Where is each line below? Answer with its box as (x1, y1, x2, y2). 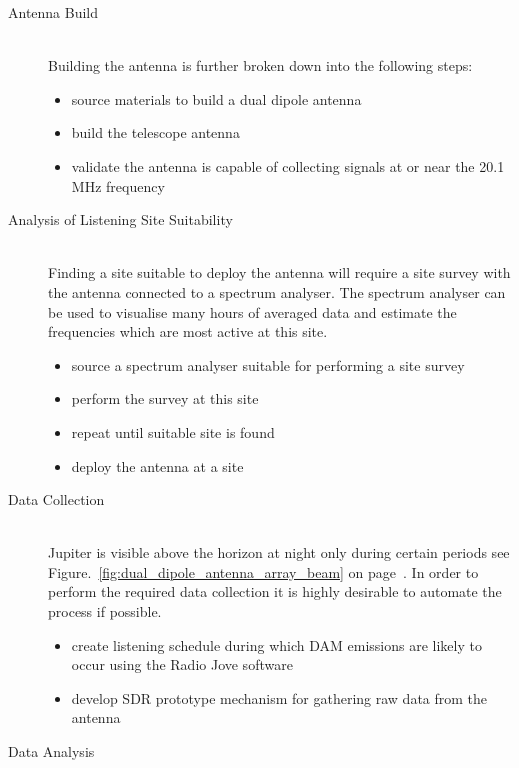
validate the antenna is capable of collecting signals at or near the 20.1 (71, 155, 505, 176)
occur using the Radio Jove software (71, 654, 293, 675)
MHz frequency (71, 175, 165, 196)
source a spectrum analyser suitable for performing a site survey (71, 354, 465, 375)
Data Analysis (8, 741, 95, 762)
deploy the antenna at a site (71, 455, 244, 476)
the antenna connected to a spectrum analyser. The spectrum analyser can (48, 281, 506, 302)
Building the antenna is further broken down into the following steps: (48, 55, 473, 76)
